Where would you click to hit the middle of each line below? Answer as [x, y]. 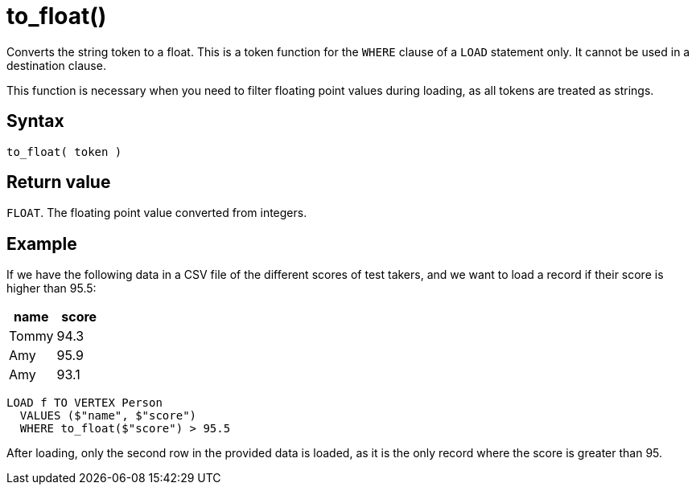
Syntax [35, 121]
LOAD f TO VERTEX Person [84, 403]
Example [42, 243]
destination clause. [56, 65]
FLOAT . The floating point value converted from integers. [157, 213]
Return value [59, 182]
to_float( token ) [64, 151]
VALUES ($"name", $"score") [108, 416]
